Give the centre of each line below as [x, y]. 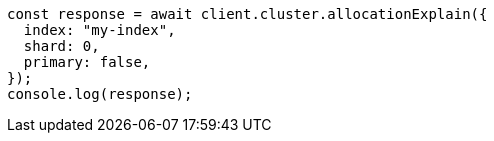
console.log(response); [100, 94]
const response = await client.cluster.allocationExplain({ [247, 14]
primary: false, [87, 62]
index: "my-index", [99, 30]
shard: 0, [61, 46]
